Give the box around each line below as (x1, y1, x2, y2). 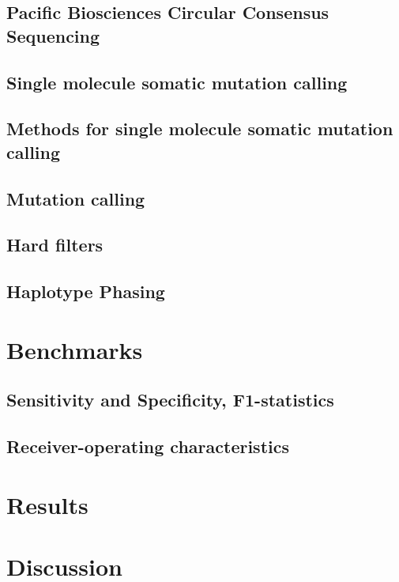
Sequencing (6, 23, 100, 47)
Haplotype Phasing (6, 279, 165, 304)
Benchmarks (6, 333, 143, 365)
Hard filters (6, 232, 104, 257)
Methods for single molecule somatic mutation (6, 116, 393, 141)
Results (6, 488, 88, 520)
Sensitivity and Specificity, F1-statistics (6, 387, 334, 412)
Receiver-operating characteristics (6, 434, 290, 459)
